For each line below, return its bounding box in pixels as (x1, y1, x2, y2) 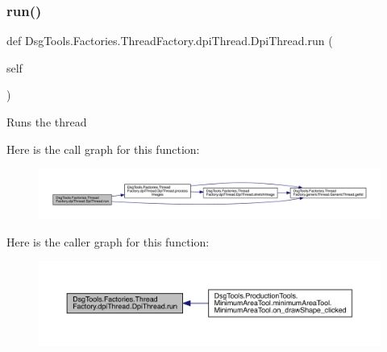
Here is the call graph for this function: (6, 140, 200, 157)
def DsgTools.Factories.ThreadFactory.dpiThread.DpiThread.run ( (6, 32, 333, 49)
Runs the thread (6, 114, 87, 130)
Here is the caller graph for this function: (6, 233, 210, 250)
